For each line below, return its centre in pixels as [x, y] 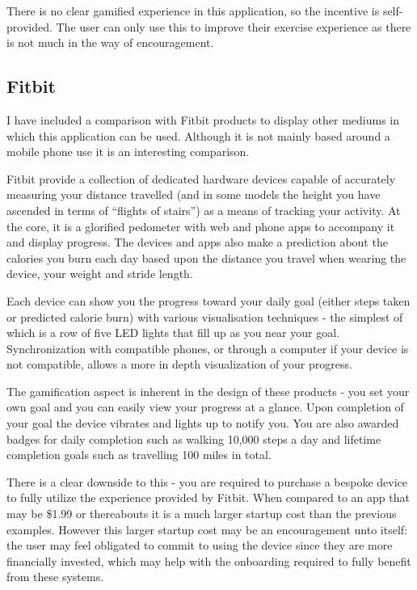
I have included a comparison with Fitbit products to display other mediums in [203, 119]
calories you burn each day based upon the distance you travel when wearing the [206, 257]
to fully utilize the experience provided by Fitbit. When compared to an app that [208, 497]
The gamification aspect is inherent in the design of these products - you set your [208, 391]
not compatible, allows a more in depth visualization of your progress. [179, 364]
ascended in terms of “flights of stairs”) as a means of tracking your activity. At [204, 210]
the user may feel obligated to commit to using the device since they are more [200, 545]
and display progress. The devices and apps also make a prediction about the [197, 242]
